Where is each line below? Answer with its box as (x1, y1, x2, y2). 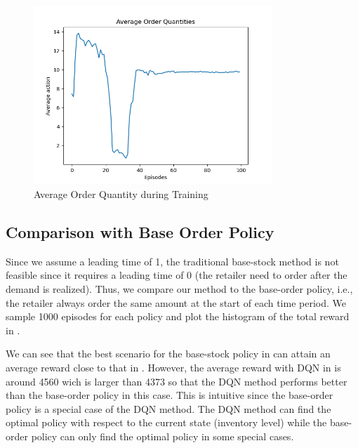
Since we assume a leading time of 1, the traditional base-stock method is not (6, 253, 339, 268)
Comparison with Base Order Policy (6, 220, 274, 242)
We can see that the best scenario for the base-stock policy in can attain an (6, 346, 331, 361)
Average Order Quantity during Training (34, 186, 208, 201)
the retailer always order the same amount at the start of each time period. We (6, 295, 346, 310)
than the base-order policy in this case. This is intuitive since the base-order (6, 388, 333, 402)
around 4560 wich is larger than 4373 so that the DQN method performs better (6, 374, 347, 388)
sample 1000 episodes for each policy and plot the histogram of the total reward (6, 309, 350, 324)
